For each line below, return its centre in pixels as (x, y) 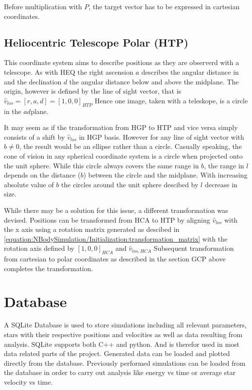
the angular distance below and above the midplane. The (154, 81)
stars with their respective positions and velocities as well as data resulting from (123, 334)
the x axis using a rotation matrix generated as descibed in (92, 229)
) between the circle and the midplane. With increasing (165, 175)
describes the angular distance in (190, 72)
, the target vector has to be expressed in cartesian (164, 6)
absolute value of (29, 184)
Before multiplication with (43, 6)
